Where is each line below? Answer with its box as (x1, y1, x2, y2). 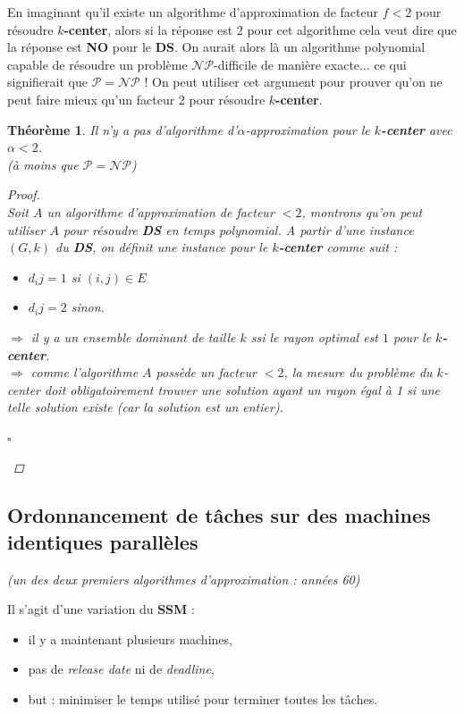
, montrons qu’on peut (301, 202, 423, 221)
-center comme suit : (278, 238, 398, 256)
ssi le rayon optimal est (250, 327, 378, 346)
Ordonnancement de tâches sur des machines (7, 501, 431, 529)
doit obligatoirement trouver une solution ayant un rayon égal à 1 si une (45, 380, 440, 399)
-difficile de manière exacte (214, 55, 360, 73)
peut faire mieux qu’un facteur (7, 89, 175, 108)
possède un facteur (156, 363, 257, 382)
